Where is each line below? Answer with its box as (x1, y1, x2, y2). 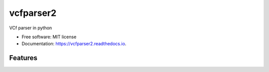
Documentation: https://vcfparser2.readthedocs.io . (21, 41, 127, 47)
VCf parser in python (9, 25, 52, 31)
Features (9, 54, 37, 62)
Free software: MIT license (21, 34, 77, 40)
